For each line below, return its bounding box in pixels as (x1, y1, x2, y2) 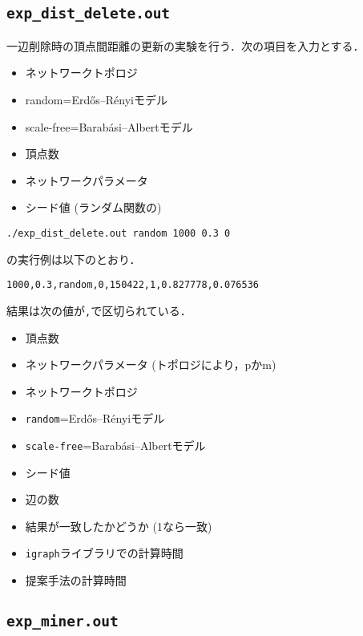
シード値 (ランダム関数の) (25, 199, 162, 216)
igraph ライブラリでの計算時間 (25, 545, 184, 561)
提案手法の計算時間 (25, 572, 127, 589)
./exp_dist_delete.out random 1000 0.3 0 (6, 227, 231, 239)
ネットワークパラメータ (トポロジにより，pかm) (25, 356, 276, 373)
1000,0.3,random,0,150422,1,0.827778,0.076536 (6, 279, 259, 291)
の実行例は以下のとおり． (6, 250, 141, 267)
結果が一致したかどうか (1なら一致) (25, 517, 212, 534)
